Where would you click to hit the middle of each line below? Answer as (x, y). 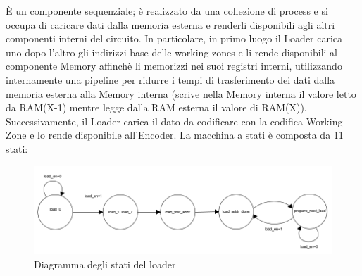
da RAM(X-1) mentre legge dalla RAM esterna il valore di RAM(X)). (156, 107)
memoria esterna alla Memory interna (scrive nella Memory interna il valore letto (181, 93)
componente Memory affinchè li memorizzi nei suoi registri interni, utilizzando (174, 66)
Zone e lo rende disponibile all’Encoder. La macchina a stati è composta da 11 (175, 135)
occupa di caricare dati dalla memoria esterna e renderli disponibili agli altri (170, 24)
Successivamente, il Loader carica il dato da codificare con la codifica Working (174, 121)
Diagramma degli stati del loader (105, 264)
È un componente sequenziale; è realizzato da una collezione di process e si (167, 11)
